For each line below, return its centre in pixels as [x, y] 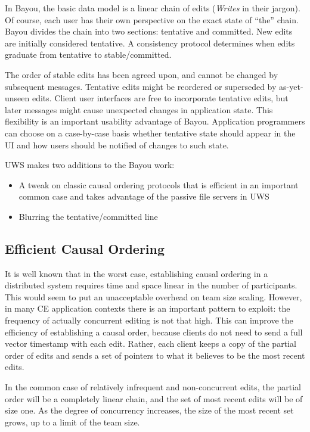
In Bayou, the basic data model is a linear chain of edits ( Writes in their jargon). [153, 8]
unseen [17, 98]
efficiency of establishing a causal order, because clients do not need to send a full [154, 332]
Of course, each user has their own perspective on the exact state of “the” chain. [152, 19]
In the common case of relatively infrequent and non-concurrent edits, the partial [153, 387]
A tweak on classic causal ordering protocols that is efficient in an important [159, 184]
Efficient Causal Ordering [85, 248]
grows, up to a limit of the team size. [72, 422]
